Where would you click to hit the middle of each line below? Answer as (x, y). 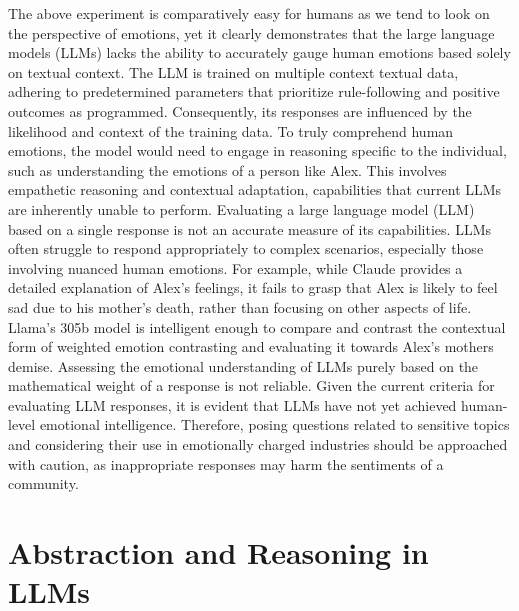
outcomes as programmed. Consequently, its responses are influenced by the (240, 110)
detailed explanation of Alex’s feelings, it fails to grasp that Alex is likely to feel (253, 287)
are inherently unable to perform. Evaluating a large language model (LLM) (241, 208)
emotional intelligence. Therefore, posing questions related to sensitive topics (274, 424)
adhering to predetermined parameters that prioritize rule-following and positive (254, 91)
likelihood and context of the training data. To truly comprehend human (231, 130)
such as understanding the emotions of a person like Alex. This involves (227, 169)
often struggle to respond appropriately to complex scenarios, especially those (246, 248)
